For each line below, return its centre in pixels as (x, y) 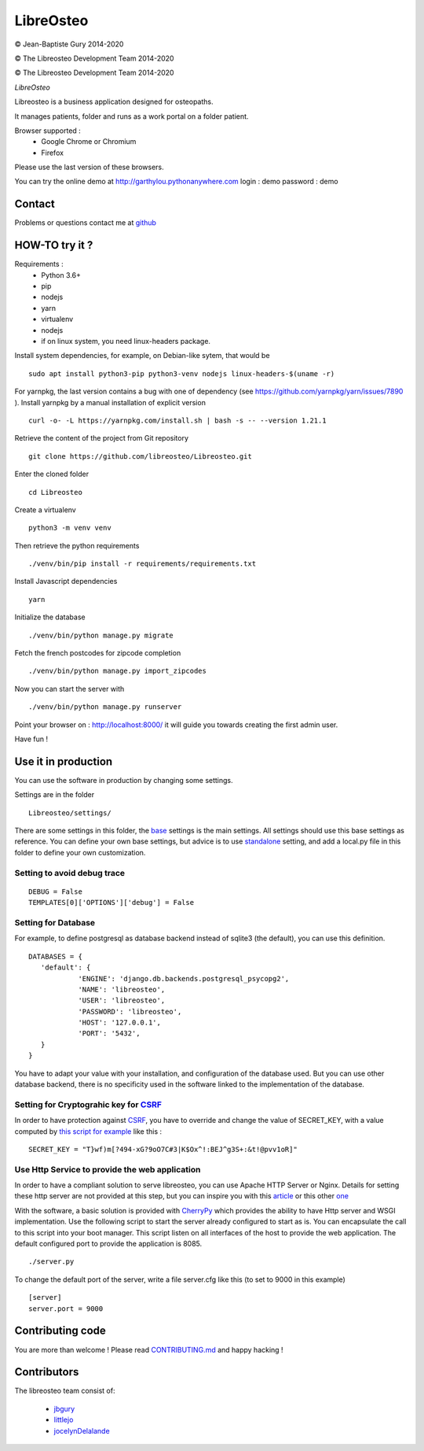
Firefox (53, 153)
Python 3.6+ (61, 275)
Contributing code (60, 1331)
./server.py (51, 1262)
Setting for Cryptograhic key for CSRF (88, 1104)
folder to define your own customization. (80, 852)
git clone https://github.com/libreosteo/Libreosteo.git (141, 456)
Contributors (47, 1372)
